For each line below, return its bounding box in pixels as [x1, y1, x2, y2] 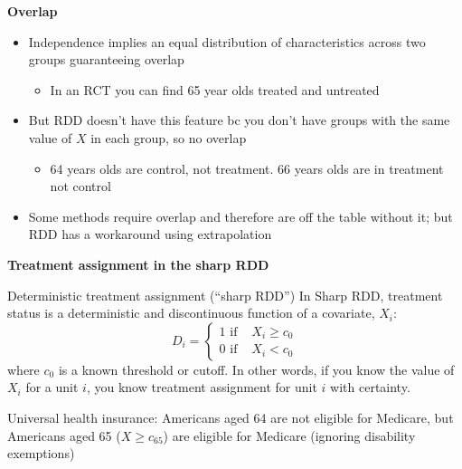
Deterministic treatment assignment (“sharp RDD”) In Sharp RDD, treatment [7, 285, 443, 304]
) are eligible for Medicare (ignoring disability [163, 426, 416, 445]
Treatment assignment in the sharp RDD [7, 254, 269, 273]
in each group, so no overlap [90, 128, 247, 147]
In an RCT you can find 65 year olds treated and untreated [50, 80, 380, 99]
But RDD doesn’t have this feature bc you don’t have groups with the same [28, 110, 450, 129]
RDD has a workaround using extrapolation [28, 225, 272, 244]
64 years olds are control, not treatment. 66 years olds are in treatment [50, 158, 444, 177]
